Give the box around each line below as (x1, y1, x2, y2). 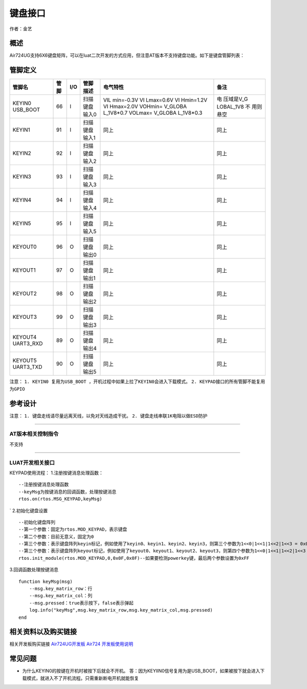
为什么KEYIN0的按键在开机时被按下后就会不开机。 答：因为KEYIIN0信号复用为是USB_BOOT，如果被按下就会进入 (22, 668, 260, 674)
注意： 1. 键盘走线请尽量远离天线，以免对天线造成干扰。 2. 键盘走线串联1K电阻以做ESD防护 (9, 413, 208, 419)
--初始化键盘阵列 (18, 519, 56, 525)
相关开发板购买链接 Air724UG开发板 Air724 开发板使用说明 (9, 641, 134, 647)
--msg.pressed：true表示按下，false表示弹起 (29, 600, 134, 606)
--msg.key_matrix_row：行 (29, 586, 93, 592)
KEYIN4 (12, 196, 32, 204)
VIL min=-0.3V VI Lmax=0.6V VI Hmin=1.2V (103, 96, 208, 104)
